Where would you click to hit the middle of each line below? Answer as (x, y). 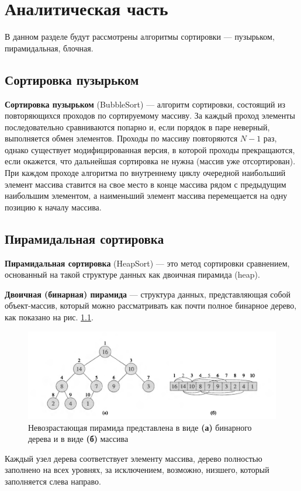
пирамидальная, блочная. (49, 48)
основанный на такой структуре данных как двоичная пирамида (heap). (132, 274)
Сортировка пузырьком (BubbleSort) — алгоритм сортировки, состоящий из (145, 104)
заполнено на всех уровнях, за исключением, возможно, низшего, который (137, 470)
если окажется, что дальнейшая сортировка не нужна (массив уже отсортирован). (150, 161)
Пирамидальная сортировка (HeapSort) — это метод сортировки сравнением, (147, 263)
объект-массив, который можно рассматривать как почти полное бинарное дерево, (151, 305)
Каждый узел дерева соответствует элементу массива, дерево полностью (134, 458)
